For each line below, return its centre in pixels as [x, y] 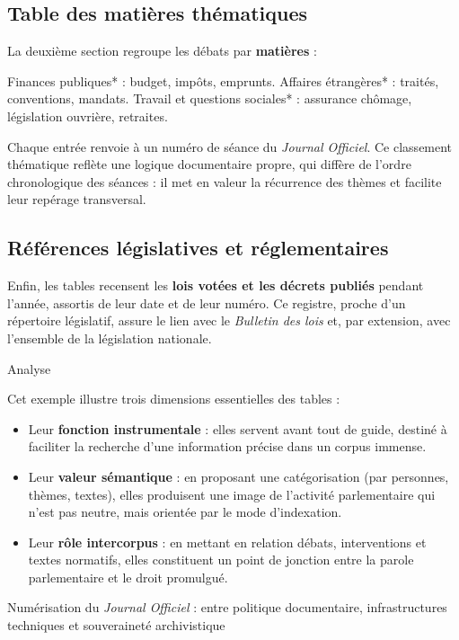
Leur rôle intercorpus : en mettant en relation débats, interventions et [227, 542]
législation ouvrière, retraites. [88, 116]
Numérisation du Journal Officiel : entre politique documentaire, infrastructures [227, 607]
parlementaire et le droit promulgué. [128, 577]
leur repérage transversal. [77, 199]
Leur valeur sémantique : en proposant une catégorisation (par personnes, [238, 476]
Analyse [29, 368]
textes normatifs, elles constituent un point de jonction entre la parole [221, 560]
